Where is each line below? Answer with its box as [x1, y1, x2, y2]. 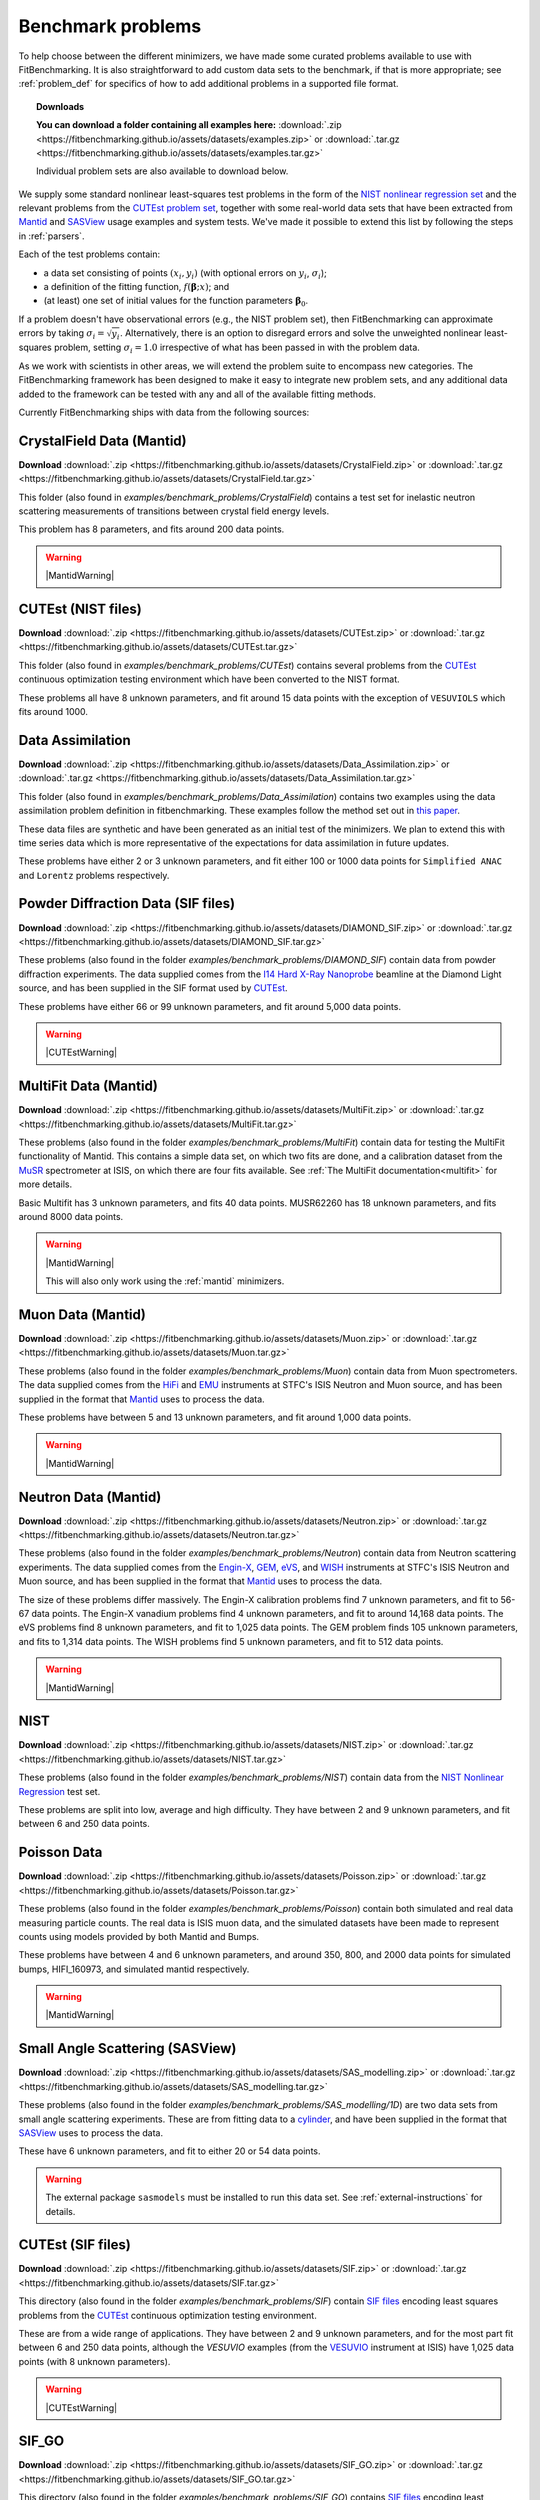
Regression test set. [18, 1785, 101, 1797]
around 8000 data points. [18, 1210, 124, 1222]
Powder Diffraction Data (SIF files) [18, 895, 235, 912]
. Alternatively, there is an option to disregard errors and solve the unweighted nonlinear [120, 327, 482, 339]
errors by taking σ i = [18, 327, 105, 341]
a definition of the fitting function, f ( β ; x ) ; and [43, 281, 230, 293]
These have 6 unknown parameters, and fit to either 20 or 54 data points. [18, 2145, 321, 2157]
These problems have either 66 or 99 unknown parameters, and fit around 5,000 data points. [18, 1000, 402, 1012]
